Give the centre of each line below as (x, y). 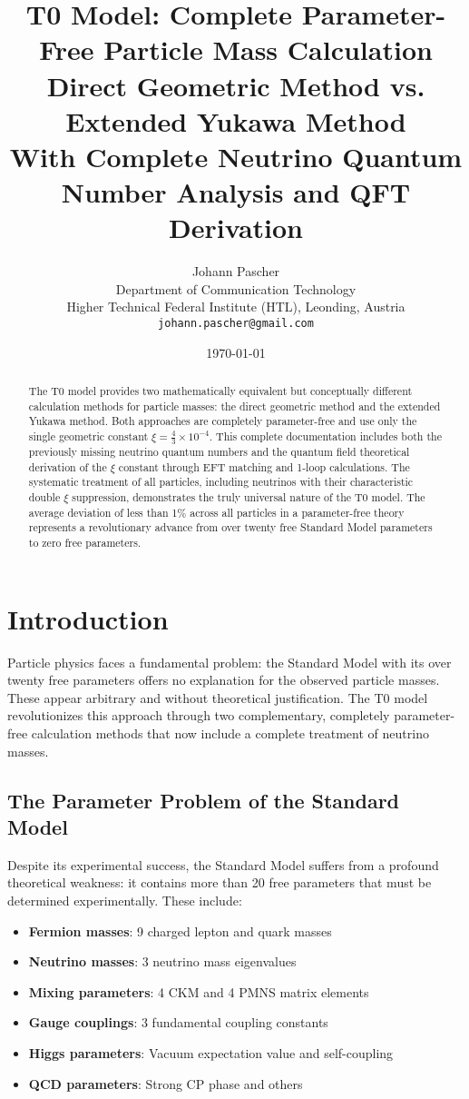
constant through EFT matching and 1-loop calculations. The (264, 466)
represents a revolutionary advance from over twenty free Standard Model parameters (230, 527)
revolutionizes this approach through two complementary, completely (199, 715)
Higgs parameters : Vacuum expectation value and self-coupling (211, 1052)
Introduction (88, 618)
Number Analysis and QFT (236, 192)
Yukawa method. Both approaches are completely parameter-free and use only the (223, 421)
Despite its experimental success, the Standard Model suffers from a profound (223, 864)
